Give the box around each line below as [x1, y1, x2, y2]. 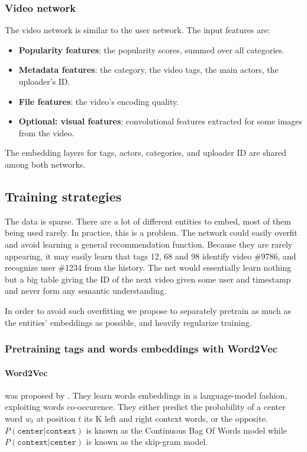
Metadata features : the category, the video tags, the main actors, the [18, 63, 279, 76]
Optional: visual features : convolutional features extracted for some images [18, 115, 303, 127]
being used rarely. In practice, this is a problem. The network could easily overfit [5, 226, 298, 239]
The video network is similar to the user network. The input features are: [5, 24, 270, 36]
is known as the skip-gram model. [86, 435, 208, 448]
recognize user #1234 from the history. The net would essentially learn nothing [5, 261, 292, 274]
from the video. [18, 126, 75, 139]
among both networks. [5, 158, 86, 170]
